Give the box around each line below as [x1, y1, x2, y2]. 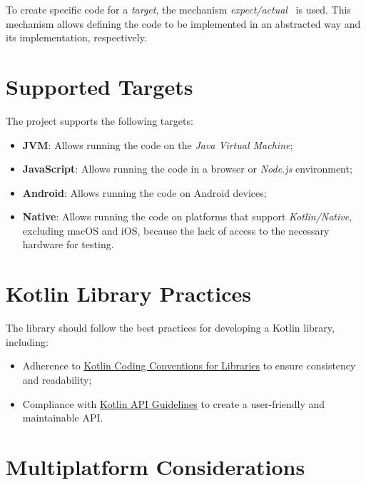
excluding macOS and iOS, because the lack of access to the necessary [22, 223, 330, 238]
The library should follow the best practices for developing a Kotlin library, [6, 320, 335, 335]
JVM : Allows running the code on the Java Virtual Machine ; [22, 137, 293, 152]
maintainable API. [22, 410, 103, 425]
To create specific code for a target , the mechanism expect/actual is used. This [6, 2, 351, 16]
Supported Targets [6, 71, 193, 101]
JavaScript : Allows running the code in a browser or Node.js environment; [22, 161, 352, 176]
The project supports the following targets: [6, 113, 193, 128]
